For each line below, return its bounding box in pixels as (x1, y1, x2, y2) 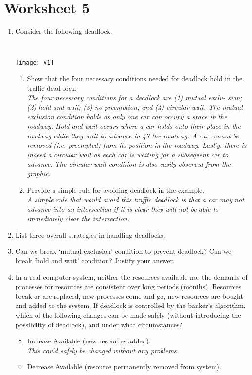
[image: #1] (15, 59, 54, 67)
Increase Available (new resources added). (27, 336, 151, 346)
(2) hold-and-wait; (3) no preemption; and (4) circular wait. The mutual (27, 102, 243, 112)
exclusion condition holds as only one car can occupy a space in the (27, 111, 227, 121)
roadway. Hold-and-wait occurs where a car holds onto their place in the (27, 120, 241, 131)
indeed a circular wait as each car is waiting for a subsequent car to (27, 149, 229, 159)
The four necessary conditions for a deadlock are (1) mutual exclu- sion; (27, 92, 242, 102)
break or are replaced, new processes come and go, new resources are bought (15, 290, 243, 301)
